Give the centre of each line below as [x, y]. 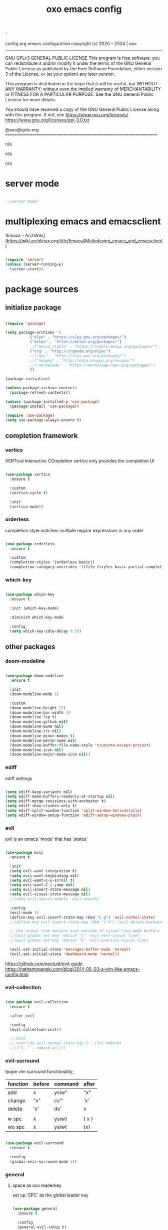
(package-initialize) [28, 379]
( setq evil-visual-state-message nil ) [50, 894]
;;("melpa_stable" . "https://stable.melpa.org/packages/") [93, 347]
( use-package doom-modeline [34, 676]
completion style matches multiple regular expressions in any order [74, 530]
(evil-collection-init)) [35, 1029]
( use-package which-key [30, 595]
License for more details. [31, 100]
